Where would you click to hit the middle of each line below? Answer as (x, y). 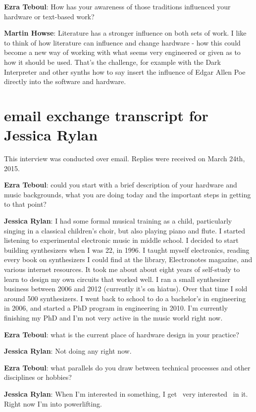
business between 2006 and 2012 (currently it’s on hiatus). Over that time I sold (126, 289)
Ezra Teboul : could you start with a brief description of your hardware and (121, 185)
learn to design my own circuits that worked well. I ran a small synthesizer (117, 279)
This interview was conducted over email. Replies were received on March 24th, (125, 159)
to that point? (25, 204)
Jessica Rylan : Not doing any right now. (68, 351)
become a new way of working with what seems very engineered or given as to (122, 52)
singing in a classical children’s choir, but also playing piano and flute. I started (125, 230)
